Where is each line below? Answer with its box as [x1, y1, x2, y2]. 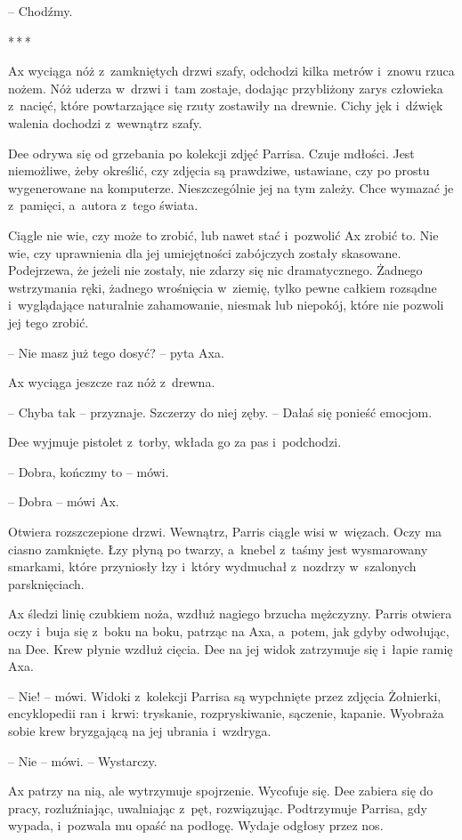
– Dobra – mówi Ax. [8, 492, 119, 511]
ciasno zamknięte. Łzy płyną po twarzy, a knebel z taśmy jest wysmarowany [8, 539, 428, 558]
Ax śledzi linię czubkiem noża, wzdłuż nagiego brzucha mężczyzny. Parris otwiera [8, 604, 452, 623]
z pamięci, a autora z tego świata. [8, 196, 199, 214]
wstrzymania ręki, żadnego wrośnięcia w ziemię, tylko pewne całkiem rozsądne [8, 278, 437, 296]
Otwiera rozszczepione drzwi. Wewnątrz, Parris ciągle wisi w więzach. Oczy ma [8, 522, 442, 541]
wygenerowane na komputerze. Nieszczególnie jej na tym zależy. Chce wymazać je [8, 178, 454, 197]
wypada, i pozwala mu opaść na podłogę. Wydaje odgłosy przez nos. [8, 816, 384, 835]
